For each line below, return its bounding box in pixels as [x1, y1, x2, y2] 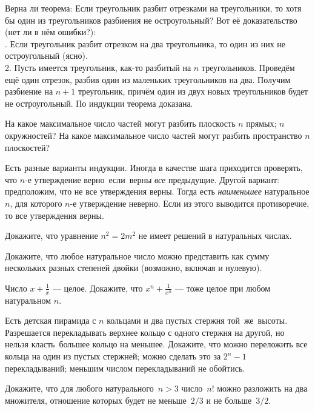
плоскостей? [5, 141, 50, 153]
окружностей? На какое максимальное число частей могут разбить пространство [5, 129, 302, 141]
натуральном [5, 293, 51, 306]
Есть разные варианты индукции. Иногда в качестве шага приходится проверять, [5, 161, 303, 174]
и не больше [206, 393, 252, 406]
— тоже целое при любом [175, 281, 271, 294]
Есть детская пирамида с [5, 314, 96, 327]
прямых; [246, 117, 277, 130]
